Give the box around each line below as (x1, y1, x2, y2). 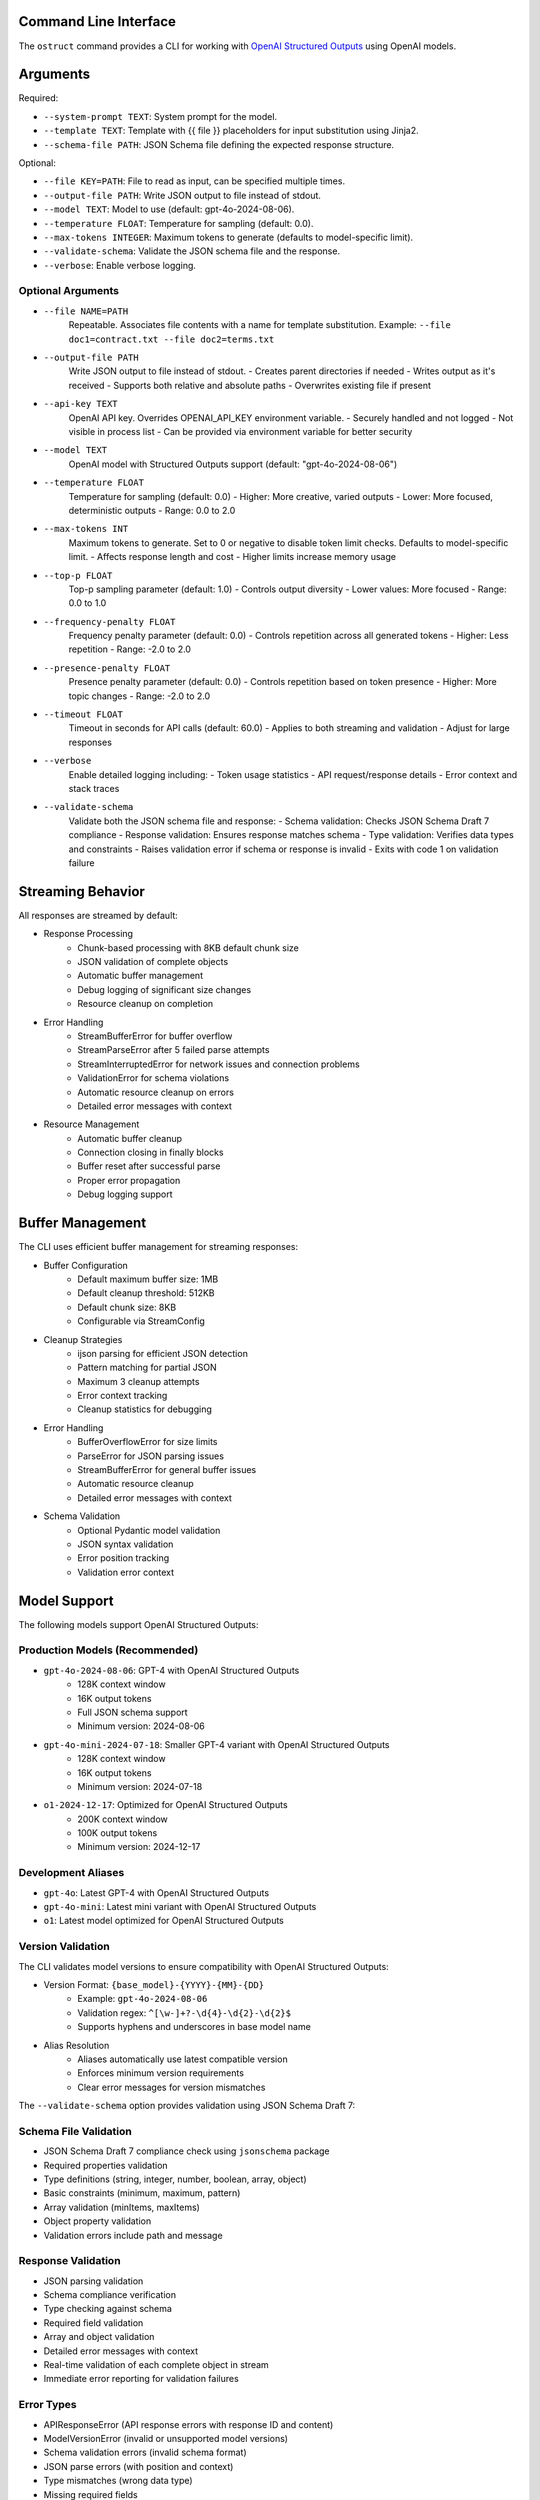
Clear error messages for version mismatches (77, 2081, 266, 2093)
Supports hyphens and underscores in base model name (77, 2021, 312, 2033)
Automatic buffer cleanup (77, 1132, 183, 1144)
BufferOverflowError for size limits (77, 1436, 218, 1448)
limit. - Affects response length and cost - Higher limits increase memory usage (68, 551, 397, 563)
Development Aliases (18, 1866, 125, 1880)
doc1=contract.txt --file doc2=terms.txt (68, 333, 275, 345)
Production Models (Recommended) (18, 1643, 199, 1657)
